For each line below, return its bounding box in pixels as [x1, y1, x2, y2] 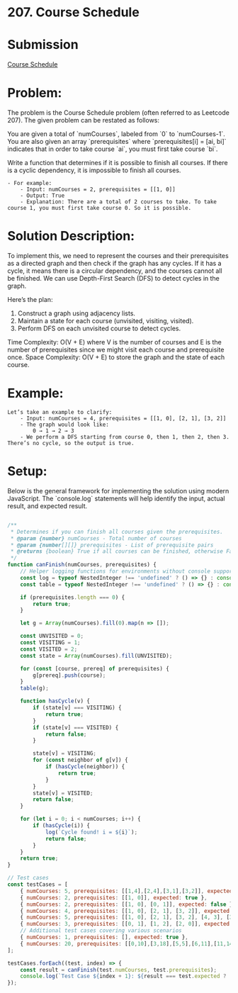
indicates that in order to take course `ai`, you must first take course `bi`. [7, 145, 218, 153]
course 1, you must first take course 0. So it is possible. [7, 205, 192, 212]
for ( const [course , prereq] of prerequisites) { [20, 665, 170, 672]
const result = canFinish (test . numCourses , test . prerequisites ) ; [20, 966, 217, 973]
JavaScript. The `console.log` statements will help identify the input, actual [7, 494, 225, 503]
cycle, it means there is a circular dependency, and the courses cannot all [7, 267, 222, 275]
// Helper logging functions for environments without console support [20, 568, 236, 575]
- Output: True [20, 192, 65, 199]
